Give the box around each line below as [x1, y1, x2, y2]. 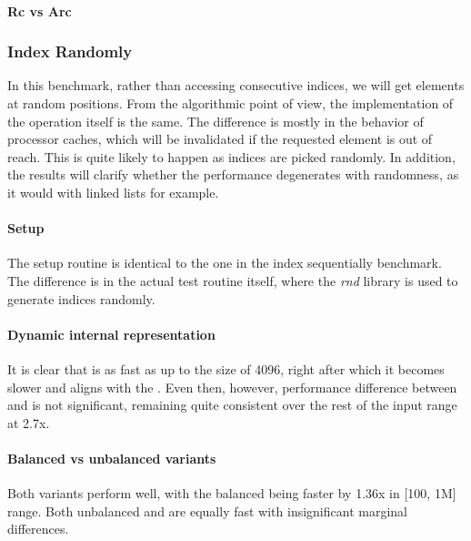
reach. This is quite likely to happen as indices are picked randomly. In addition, [7, 147, 456, 166]
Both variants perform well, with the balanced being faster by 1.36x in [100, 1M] [7, 484, 456, 503]
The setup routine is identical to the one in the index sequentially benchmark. [7, 253, 442, 272]
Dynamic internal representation [7, 324, 215, 343]
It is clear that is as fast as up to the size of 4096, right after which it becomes [7, 359, 445, 378]
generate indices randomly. [7, 289, 155, 308]
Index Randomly [7, 40, 133, 63]
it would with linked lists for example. [7, 182, 219, 201]
